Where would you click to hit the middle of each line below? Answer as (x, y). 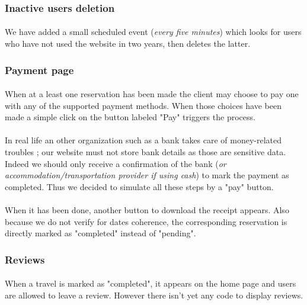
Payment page (39, 70)
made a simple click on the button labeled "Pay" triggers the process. (130, 117)
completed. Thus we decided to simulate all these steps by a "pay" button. (139, 186)
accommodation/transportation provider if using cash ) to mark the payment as (147, 175)
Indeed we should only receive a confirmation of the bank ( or (116, 163)
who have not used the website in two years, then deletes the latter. (128, 44)
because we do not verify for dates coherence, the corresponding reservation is (146, 221)
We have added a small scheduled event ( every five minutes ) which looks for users (153, 32)
